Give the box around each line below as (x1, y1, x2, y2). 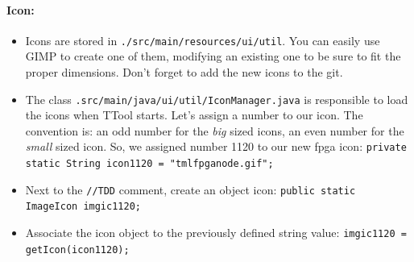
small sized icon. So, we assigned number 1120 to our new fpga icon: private (25, 138, 407, 155)
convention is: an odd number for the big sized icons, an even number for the (25, 122, 404, 139)
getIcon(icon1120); (25, 243, 130, 256)
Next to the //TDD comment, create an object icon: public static (25, 181, 356, 198)
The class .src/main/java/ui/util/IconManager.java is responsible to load (25, 90, 408, 107)
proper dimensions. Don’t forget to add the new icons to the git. (25, 64, 343, 81)
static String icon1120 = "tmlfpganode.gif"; (25, 158, 274, 170)
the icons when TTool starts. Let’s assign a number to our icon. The (25, 106, 363, 123)
